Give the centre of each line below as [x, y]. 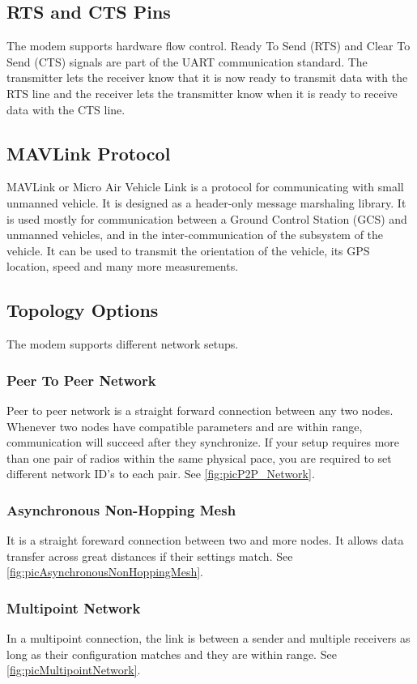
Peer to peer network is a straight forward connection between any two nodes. [200, 410]
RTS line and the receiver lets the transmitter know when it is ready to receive [202, 93]
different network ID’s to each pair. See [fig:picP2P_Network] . [161, 474]
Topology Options [83, 310]
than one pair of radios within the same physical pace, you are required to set [199, 457]
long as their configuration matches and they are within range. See [172, 654]
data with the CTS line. [66, 109]
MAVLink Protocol [89, 153]
